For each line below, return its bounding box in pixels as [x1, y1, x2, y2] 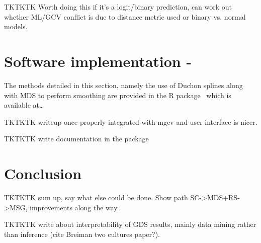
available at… [4, 100, 44, 110]
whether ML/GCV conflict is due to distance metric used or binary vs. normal [4, 11, 246, 22]
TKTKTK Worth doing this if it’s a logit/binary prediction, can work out [4, 2, 232, 12]
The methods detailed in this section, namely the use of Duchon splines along [4, 79, 243, 90]
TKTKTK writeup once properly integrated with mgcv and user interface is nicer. [4, 116, 257, 127]
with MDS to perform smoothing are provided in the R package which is [4, 90, 231, 100]
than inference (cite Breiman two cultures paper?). [4, 228, 160, 239]
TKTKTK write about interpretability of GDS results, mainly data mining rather [4, 219, 256, 229]
